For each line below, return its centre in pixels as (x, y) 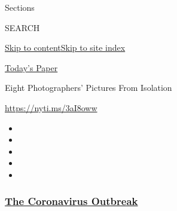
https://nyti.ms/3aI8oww (51, 107)
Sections (20, 7)
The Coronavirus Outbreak (71, 201)
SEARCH (22, 27)
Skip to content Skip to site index (65, 48)
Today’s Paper (31, 67)
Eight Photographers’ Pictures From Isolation (89, 88)
